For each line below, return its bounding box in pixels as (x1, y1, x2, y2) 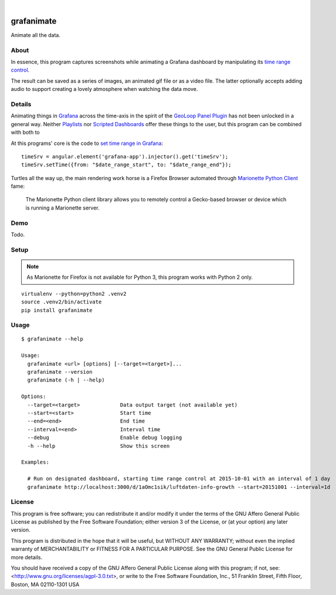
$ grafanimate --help (21, 336, 83, 343)
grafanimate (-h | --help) (27, 377, 105, 384)
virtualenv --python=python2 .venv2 (21, 290, 127, 297)
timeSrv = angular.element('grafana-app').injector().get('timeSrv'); (21, 153, 229, 160)
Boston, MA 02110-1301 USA (11, 581, 80, 588)
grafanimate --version (27, 369, 93, 376)
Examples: (21, 459, 49, 466)
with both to (11, 129, 40, 136)
